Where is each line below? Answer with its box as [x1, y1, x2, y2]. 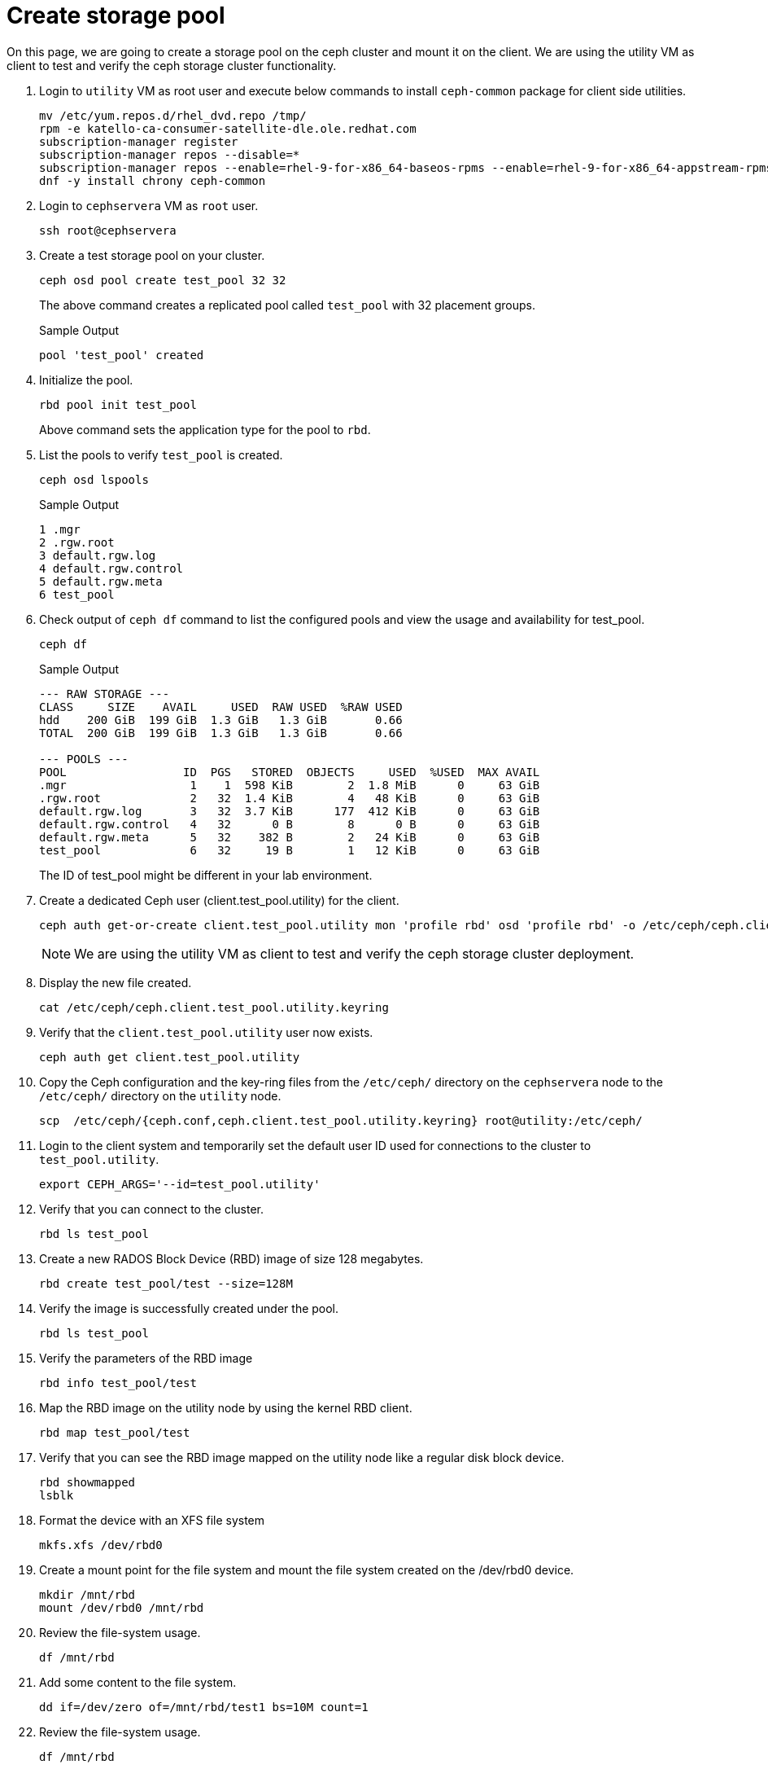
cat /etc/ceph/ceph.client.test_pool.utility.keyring [39, 1000, 389, 1014]
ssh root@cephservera [39, 223, 177, 237]
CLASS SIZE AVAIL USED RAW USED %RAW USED [39, 700, 403, 713]
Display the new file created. [39, 975, 192, 990]
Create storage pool [7, 2, 225, 29]
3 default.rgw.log [39, 548, 156, 562]
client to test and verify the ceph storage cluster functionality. [7, 58, 337, 72]
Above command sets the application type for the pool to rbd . [39, 422, 371, 437]
